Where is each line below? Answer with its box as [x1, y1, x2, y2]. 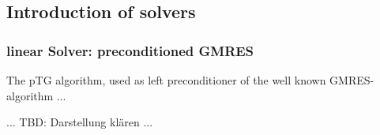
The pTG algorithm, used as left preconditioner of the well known [6, 72, 326, 88]
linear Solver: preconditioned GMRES [6, 40, 254, 60]
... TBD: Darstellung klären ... [6, 114, 153, 130]
